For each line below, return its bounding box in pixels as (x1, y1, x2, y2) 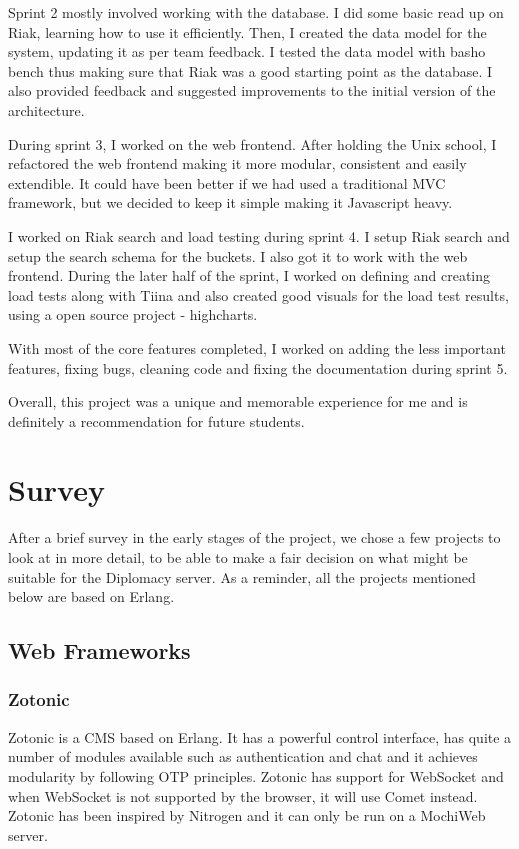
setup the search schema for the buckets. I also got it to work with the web (8, 245, 468, 266)
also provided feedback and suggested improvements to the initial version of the (8, 80, 496, 101)
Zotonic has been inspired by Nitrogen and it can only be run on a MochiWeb (8, 805, 486, 826)
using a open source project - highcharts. (8, 304, 258, 325)
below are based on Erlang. (8, 586, 175, 607)
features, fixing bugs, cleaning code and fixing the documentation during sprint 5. (8, 357, 508, 378)
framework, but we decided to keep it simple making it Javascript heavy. (8, 192, 453, 213)
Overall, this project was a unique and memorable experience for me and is (8, 391, 468, 412)
